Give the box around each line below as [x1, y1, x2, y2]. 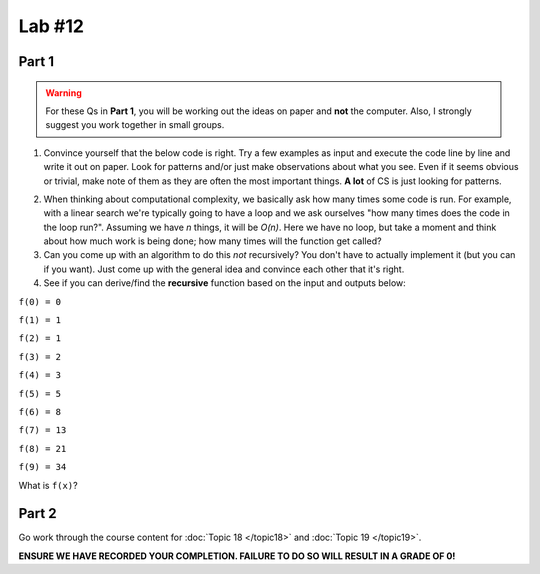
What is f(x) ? [18, 479, 79, 491]
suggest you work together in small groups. [45, 119, 225, 131]
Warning [45, 86, 82, 99]
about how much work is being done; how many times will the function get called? [43, 235, 382, 247]
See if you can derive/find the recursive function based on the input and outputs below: [43, 277, 407, 289]
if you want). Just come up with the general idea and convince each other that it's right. [43, 263, 405, 275]
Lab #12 [18, 15, 85, 37]
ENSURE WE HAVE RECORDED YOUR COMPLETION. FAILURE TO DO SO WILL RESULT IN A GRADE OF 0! [18, 550, 456, 562]
